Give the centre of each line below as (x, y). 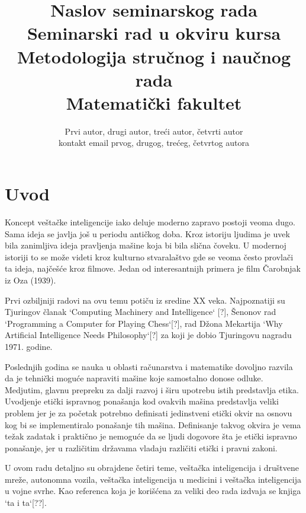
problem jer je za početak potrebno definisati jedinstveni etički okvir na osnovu (149, 412)
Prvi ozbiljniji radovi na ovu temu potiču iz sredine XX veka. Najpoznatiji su (145, 300)
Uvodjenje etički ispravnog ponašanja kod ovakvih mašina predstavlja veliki (142, 401)
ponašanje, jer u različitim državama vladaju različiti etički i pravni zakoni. (141, 447)
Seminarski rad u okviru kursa (154, 33)
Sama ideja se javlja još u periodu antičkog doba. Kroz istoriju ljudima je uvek (147, 233)
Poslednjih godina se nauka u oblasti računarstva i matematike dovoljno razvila (149, 366)
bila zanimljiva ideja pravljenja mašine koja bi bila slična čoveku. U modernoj (146, 245)
